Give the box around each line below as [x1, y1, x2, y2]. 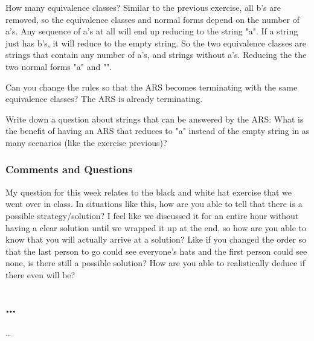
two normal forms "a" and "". [5, 60, 112, 72]
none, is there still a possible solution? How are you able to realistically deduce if [5, 257, 306, 269]
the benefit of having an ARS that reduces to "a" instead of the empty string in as [5, 124, 310, 137]
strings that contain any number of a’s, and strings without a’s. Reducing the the [5, 48, 307, 61]
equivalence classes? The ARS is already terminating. [5, 92, 203, 105]
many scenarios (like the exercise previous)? [5, 136, 167, 148]
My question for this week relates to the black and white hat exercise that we [5, 185, 292, 198]
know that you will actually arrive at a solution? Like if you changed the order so [5, 233, 307, 246]
